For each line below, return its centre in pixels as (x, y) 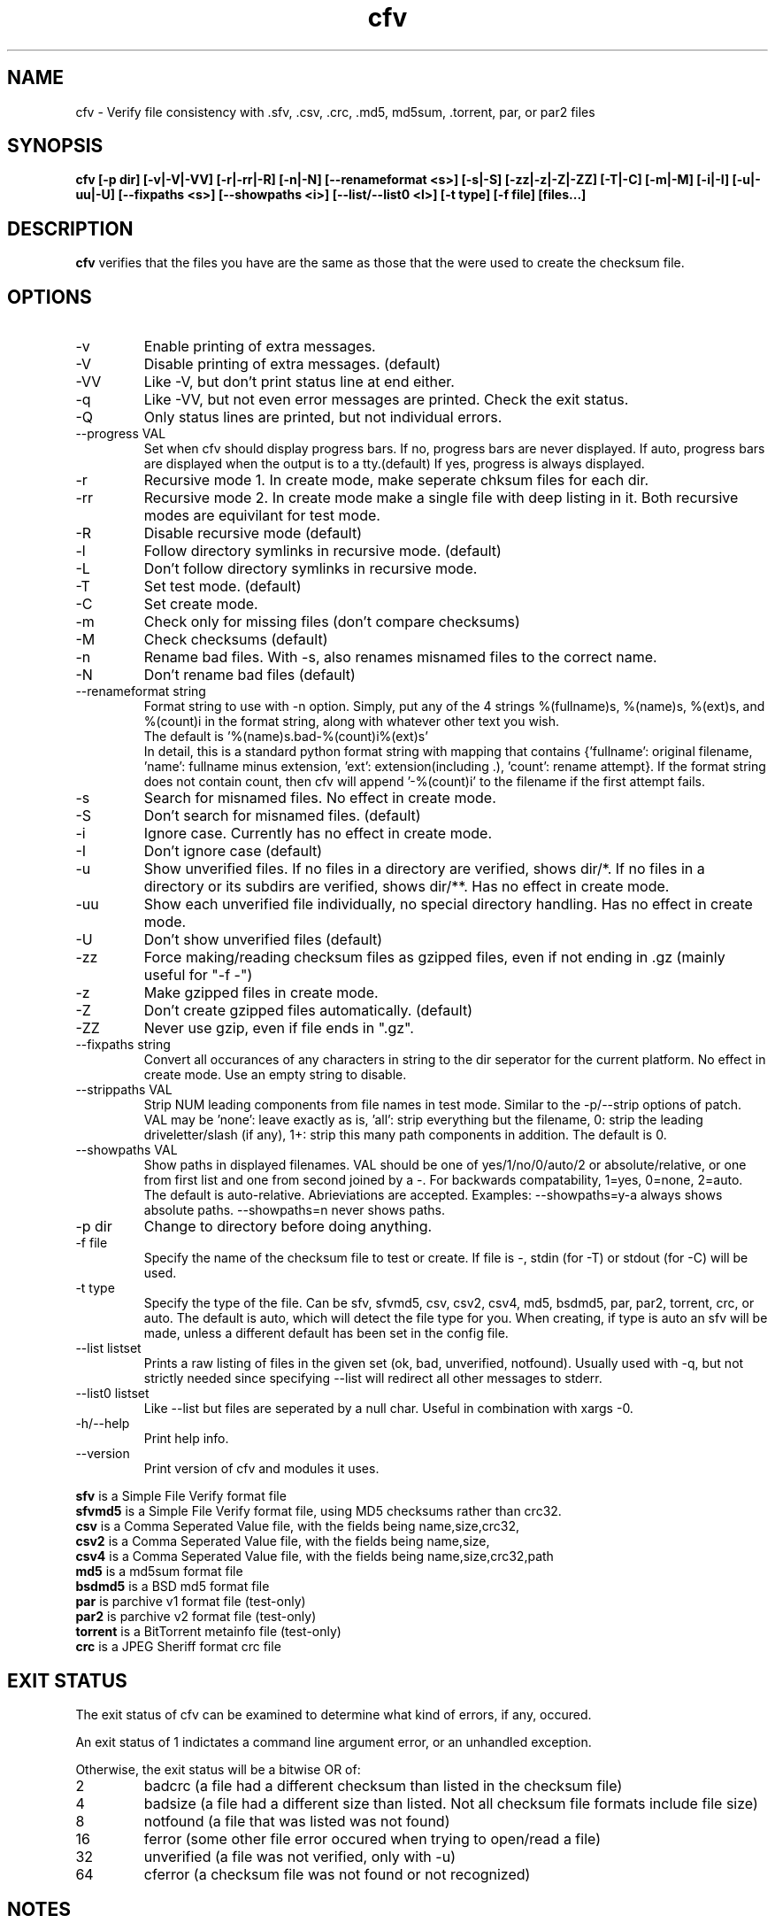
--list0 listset (112, 1394)
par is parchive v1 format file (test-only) (191, 1602)
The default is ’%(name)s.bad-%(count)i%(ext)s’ (286, 737)
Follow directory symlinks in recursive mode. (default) (322, 551)
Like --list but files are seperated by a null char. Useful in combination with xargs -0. (388, 1409)
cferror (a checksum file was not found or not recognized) (337, 1874)
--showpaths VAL (127, 1150)
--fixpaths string (123, 1045)
